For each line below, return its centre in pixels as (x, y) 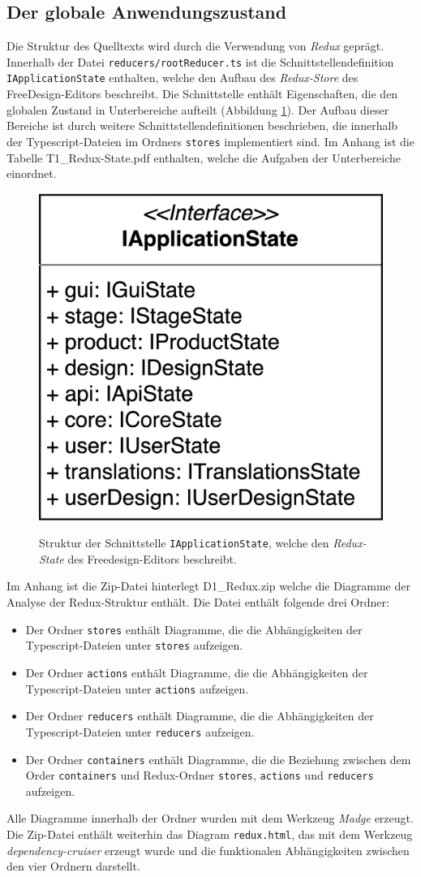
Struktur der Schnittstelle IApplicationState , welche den (184, 543)
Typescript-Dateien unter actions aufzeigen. (137, 688)
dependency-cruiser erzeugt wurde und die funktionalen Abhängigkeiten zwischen (208, 850)
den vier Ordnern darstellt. (73, 866)
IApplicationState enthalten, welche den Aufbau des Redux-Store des (183, 78)
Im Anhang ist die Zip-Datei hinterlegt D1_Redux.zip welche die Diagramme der (208, 586)
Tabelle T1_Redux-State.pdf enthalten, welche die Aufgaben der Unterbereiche (204, 157)
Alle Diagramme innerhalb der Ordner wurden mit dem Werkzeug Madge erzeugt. (210, 818)
